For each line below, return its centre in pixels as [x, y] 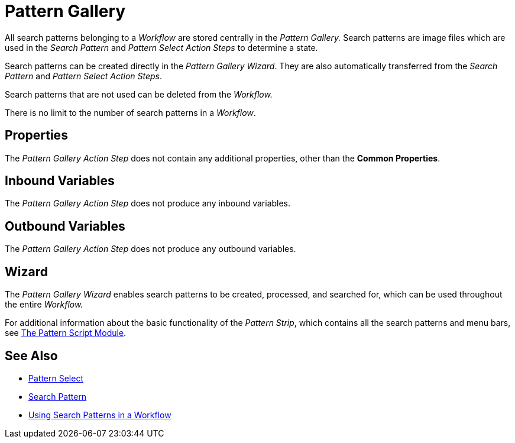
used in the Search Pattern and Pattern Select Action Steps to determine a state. [161, 47]
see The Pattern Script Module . [66, 333]
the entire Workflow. [44, 305]
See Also [31, 355]
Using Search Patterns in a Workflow [100, 415]
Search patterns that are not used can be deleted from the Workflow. [139, 94]
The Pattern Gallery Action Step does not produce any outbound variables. [150, 249]
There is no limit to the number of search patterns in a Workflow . [130, 112]
